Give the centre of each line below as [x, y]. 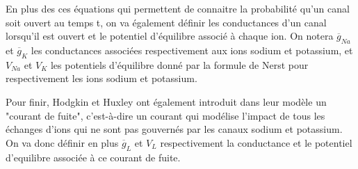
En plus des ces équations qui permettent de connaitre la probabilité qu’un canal [178, 8]
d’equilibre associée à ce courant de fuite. [93, 157]
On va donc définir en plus [62, 142]
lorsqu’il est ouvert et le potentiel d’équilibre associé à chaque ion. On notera [170, 36]
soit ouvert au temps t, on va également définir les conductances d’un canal [166, 22]
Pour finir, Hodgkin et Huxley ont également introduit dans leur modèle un [166, 101]
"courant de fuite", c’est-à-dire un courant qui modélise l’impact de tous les [165, 115]
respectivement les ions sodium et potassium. [101, 78]
